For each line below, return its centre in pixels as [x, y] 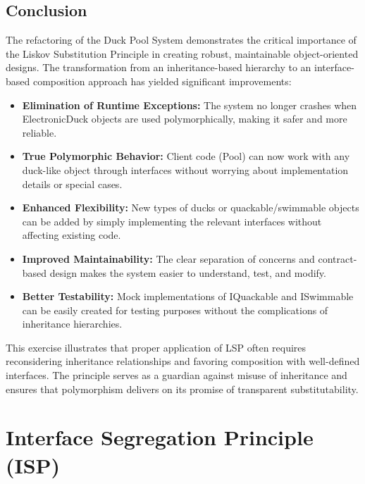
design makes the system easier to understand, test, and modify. [188, 272]
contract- [338, 258]
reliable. [39, 132]
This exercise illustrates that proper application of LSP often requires [156, 347]
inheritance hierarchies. [72, 324]
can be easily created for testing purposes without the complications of [175, 310]
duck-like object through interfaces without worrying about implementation [185, 169]
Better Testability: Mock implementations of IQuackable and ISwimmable [188, 296]
